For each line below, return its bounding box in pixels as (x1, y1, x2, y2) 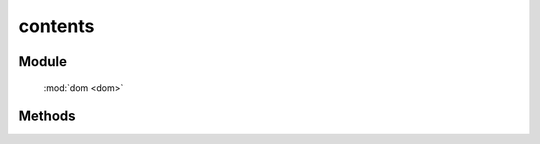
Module (18, 53, 67, 70)
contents (18, 15, 95, 37)
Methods (18, 108, 76, 125)
